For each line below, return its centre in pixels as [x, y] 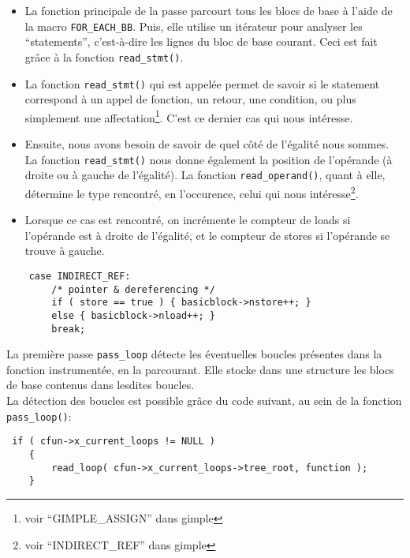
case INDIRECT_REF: [80, 276]
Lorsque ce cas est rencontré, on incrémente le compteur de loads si [188, 220]
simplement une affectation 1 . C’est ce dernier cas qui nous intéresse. [189, 116]
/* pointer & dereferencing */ [133, 289]
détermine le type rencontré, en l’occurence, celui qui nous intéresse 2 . [192, 192]
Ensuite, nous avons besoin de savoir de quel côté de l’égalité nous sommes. [207, 144]
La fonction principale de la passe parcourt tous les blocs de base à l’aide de [209, 10]
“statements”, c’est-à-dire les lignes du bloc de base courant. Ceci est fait [201, 41]
